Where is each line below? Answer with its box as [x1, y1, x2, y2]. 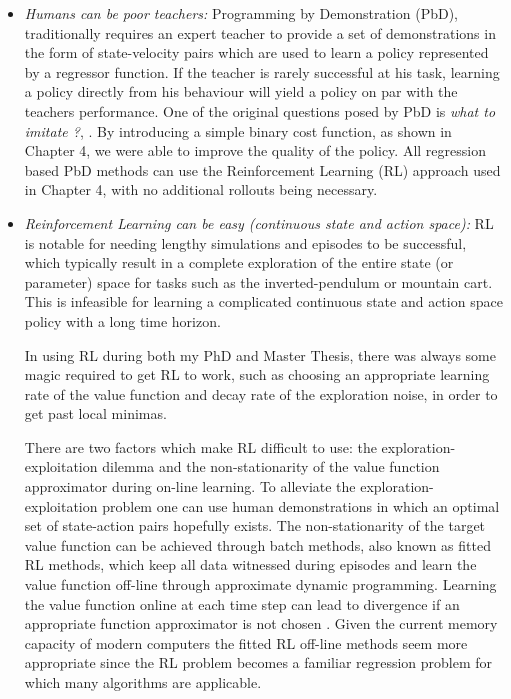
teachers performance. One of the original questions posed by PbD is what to [24, 100, 496, 121]
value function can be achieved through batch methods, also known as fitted [24, 534, 491, 555]
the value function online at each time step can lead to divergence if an [24, 593, 460, 614]
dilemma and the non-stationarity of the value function [102, 456, 440, 477]
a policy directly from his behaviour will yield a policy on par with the [24, 81, 458, 102]
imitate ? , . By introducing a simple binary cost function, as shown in [24, 120, 452, 141]
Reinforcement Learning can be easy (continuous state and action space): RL [24, 212, 494, 233]
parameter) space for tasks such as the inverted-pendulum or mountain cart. [24, 271, 493, 292]
